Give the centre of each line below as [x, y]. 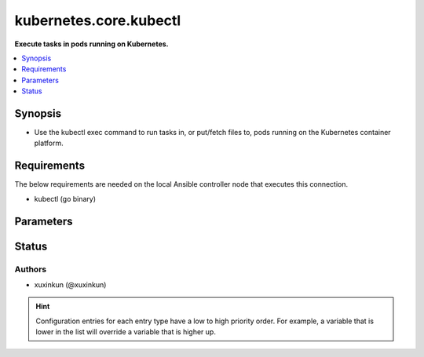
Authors [31, 269]
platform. [49, 143]
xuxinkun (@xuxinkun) [70, 284]
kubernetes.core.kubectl [98, 20]
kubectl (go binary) [65, 199]
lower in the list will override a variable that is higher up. [126, 332]
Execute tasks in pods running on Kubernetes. [91, 44]
